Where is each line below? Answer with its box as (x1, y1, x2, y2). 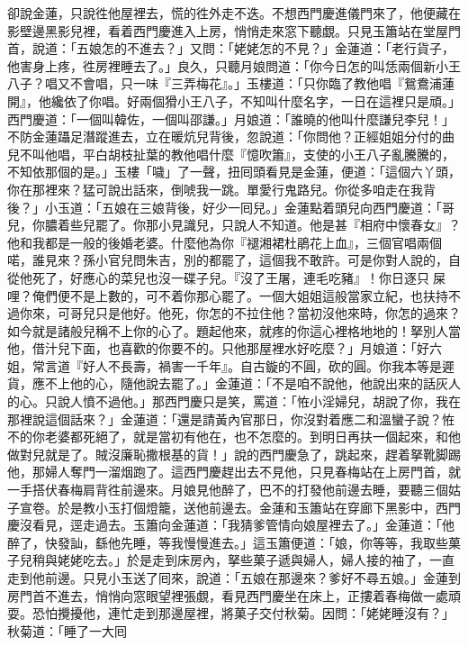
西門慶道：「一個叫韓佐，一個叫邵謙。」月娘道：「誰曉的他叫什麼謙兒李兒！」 (7, 109, 454, 128)
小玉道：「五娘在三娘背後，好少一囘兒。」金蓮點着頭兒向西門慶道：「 (44, 197, 442, 216)
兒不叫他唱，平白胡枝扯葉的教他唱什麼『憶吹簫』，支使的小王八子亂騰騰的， (7, 144, 454, 163)
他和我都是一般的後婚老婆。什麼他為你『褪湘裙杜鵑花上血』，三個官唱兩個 (7, 232, 442, 251)
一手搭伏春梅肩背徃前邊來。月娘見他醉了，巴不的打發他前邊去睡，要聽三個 (7, 480, 448, 499)
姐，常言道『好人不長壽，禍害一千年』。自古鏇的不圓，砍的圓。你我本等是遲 (7, 356, 454, 375)
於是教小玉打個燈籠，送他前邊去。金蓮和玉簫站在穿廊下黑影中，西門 (57, 497, 461, 516)
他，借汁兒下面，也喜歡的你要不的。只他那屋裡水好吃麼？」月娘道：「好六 (7, 339, 442, 358)
